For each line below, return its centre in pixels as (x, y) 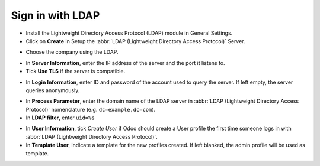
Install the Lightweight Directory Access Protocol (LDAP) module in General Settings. (129, 33)
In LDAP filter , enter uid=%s (60, 118)
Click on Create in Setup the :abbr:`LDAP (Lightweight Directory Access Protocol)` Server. (135, 41)
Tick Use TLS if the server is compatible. (76, 71)
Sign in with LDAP (55, 15)
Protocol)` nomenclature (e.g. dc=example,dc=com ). (91, 109)
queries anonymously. (53, 90)
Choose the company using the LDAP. (72, 52)
